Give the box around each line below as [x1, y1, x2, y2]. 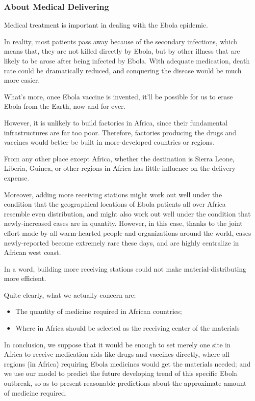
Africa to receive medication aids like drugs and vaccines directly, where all [4, 349, 229, 359]
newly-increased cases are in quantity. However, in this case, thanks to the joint [4, 218, 243, 228]
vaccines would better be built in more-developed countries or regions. [4, 137, 214, 147]
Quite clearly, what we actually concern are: [4, 289, 136, 300]
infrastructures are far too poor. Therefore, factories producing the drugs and [4, 127, 236, 137]
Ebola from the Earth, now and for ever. [4, 101, 126, 111]
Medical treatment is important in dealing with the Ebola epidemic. [4, 20, 208, 30]
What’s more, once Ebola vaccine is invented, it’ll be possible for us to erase [4, 91, 233, 101]
